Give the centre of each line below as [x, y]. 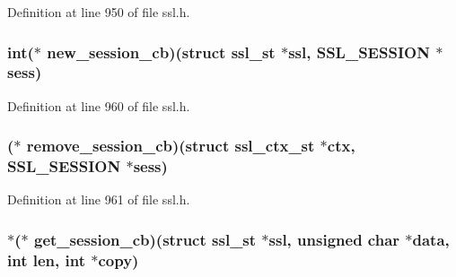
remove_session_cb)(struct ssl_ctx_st [171, 146]
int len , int [46, 260]
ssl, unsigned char [334, 239]
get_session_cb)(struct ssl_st [145, 239]
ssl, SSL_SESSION [359, 52]
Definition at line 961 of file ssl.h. [99, 199]
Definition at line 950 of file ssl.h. [99, 12]
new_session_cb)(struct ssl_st [161, 52]
